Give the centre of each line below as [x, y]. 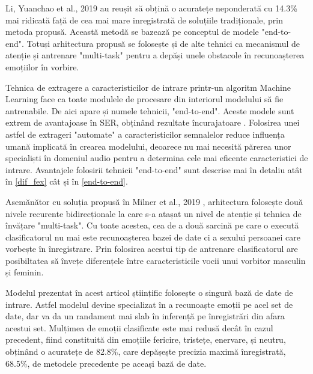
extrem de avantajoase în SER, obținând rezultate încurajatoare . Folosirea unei [153, 122]
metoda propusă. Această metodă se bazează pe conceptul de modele [132, 32]
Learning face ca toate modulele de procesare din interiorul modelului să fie [144, 99]
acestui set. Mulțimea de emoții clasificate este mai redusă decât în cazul [139, 327]
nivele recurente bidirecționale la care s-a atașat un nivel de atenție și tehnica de [153, 213]
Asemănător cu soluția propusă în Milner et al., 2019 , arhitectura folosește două [154, 201]
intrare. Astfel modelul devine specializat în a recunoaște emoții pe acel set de [149, 304]
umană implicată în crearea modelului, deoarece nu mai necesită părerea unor [148, 146]
